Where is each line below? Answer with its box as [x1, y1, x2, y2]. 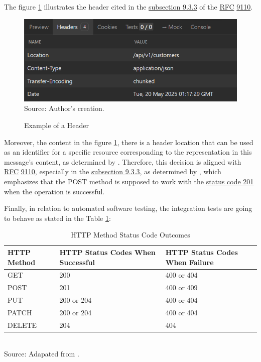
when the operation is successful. [4, 186, 105, 196]
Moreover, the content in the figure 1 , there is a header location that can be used [4, 137, 253, 147]
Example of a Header [24, 120, 89, 131]
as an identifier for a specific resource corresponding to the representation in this [4, 147, 252, 157]
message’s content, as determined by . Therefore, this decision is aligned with [4, 156, 241, 167]
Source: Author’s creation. [24, 103, 104, 113]
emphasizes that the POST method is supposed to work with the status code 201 [4, 176, 254, 187]
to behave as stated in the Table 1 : [4, 212, 111, 223]
